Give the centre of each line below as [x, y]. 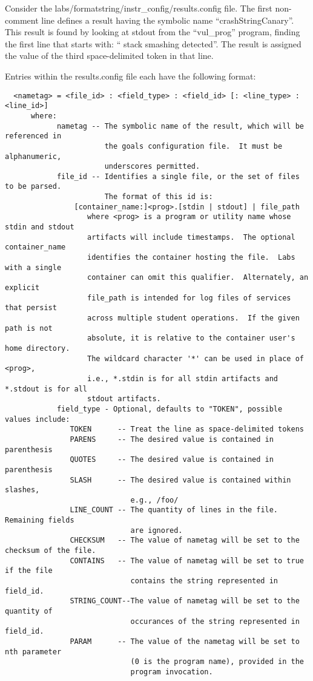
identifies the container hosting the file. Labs [191, 258]
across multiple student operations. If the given [193, 318]
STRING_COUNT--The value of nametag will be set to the [185, 601]
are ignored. [156, 530]
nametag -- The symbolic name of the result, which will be [180, 126]
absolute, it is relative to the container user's [191, 338]
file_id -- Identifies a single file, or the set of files [178, 176]
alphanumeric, [33, 156]
